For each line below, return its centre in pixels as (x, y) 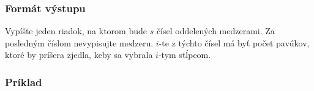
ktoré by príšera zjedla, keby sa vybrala (79, 55)
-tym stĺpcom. (185, 55)
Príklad (24, 82)
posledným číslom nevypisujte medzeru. (79, 42)
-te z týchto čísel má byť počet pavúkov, (234, 42)
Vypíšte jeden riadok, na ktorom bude (76, 31)
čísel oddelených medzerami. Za (215, 31)
